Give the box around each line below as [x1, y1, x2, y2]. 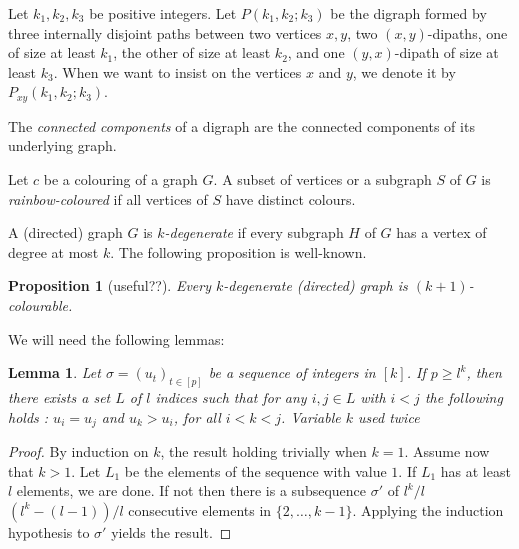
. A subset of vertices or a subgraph [213, 169, 432, 190]
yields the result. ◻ [111, 521, 232, 542]
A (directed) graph [8, 222, 123, 243]
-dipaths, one [427, 22, 508, 43]
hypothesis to [8, 521, 90, 542]
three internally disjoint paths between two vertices [8, 22, 322, 43]
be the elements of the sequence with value [124, 460, 387, 481]
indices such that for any [155, 387, 307, 408]
